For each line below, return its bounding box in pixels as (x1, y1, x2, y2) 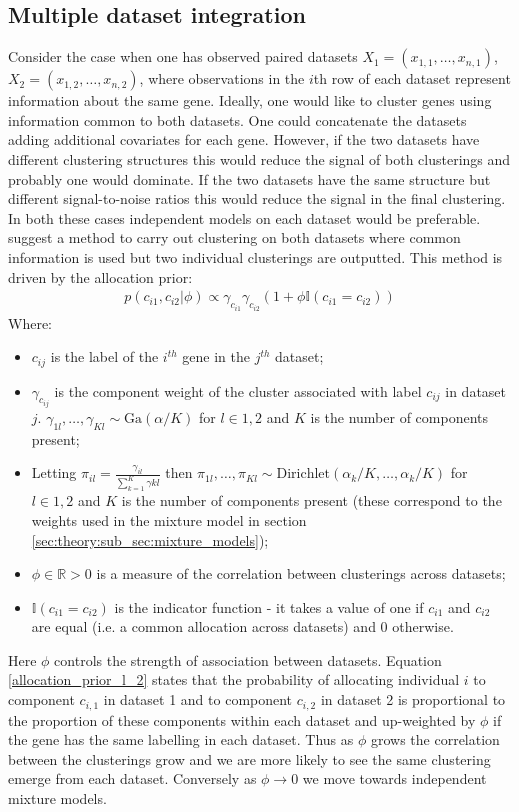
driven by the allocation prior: (8, 266, 193, 287)
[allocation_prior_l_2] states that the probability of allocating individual (8, 669, 460, 690)
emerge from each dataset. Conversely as (8, 768, 257, 789)
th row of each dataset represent (313, 68, 511, 89)
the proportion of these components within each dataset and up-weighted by (8, 709, 476, 730)
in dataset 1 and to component (103, 689, 293, 710)
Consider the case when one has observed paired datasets (8, 46, 358, 67)
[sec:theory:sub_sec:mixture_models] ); (31, 529, 269, 550)
